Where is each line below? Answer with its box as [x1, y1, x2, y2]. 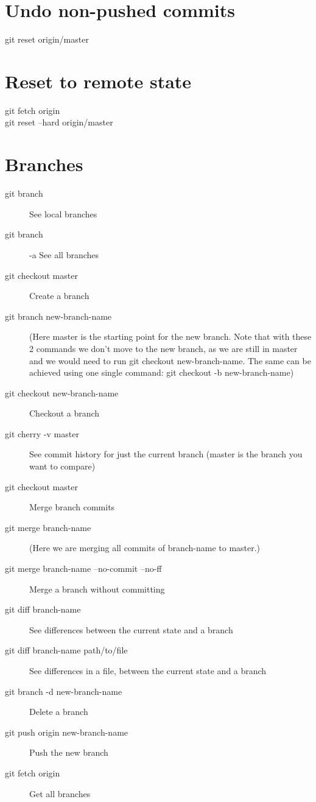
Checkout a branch [29, 407, 100, 420]
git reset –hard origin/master [5, 116, 113, 128]
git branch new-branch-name [5, 309, 112, 322]
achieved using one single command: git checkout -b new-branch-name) [29, 366, 294, 379]
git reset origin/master [5, 33, 89, 46]
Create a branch [29, 289, 90, 302]
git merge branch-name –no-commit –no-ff [5, 562, 162, 575]
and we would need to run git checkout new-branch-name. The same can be [29, 354, 311, 367]
